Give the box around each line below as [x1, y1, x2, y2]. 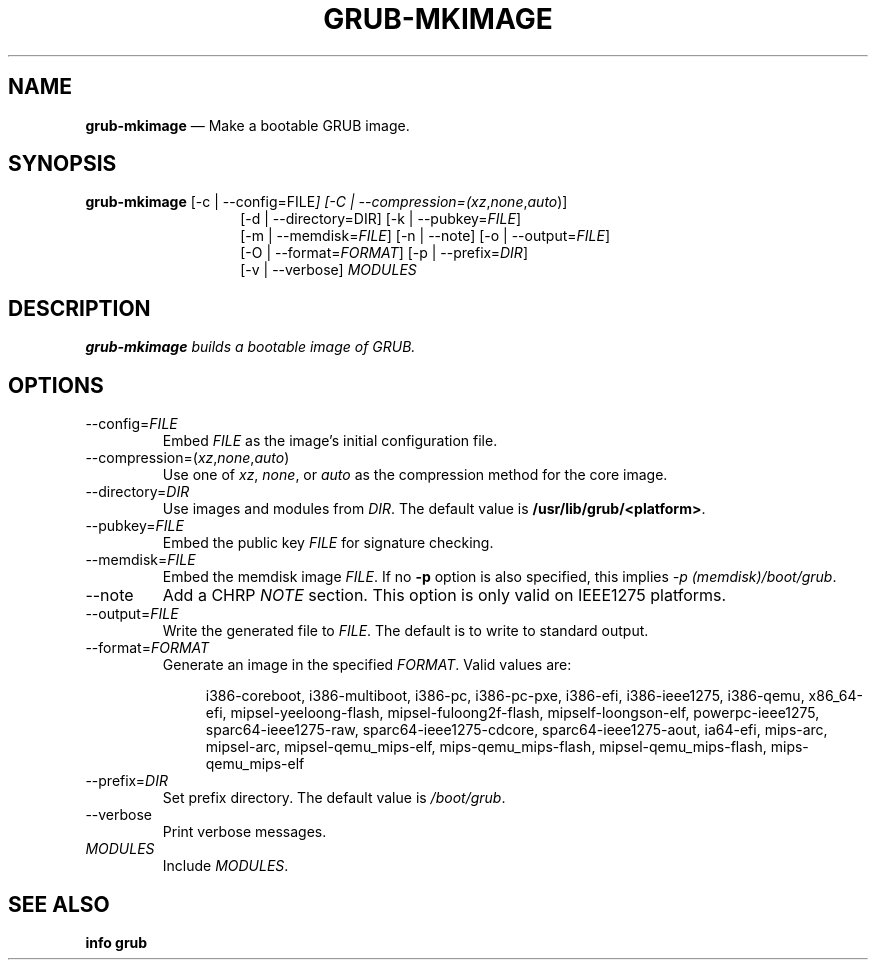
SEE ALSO [8, 891, 110, 917]
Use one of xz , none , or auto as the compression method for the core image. [162, 466, 668, 484]
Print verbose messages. [162, 823, 327, 841]
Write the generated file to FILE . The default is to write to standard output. [162, 622, 649, 640]
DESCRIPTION [8, 295, 151, 321]
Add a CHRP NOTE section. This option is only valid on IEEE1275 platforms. [162, 585, 727, 606]
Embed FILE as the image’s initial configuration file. [162, 432, 498, 450]
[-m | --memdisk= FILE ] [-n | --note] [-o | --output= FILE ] [240, 227, 610, 245]
